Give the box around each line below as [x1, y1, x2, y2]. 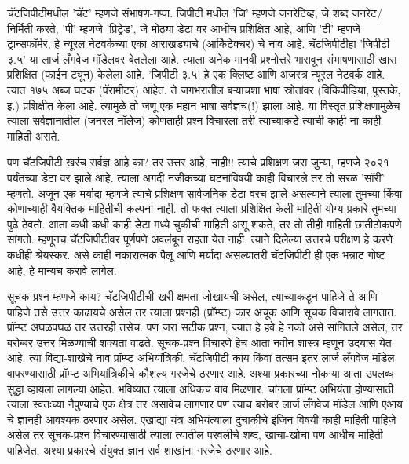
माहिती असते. [7, 127, 60, 144]
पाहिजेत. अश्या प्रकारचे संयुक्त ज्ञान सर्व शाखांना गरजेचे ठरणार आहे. [7, 442, 272, 459]
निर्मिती [7, 20, 33, 36]
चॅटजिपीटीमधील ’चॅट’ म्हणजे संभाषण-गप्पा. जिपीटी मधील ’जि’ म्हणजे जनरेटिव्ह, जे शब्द [7, 5, 349, 20]
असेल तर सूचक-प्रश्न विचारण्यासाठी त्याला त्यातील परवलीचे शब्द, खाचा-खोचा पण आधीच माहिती [7, 426, 383, 443]
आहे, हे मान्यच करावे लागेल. [7, 261, 117, 278]
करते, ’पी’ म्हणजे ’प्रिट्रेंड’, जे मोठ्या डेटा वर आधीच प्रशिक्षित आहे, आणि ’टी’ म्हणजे [36, 20, 360, 36]
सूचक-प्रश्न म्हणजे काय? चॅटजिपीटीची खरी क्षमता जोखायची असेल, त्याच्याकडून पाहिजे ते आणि [7, 288, 378, 305]
